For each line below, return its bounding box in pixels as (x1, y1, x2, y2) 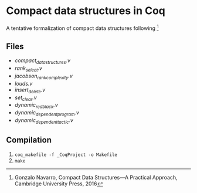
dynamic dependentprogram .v (14, 109, 79, 117)
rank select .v (14, 65, 43, 73)
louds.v (14, 80, 33, 87)
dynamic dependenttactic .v (14, 116, 73, 125)
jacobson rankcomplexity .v (14, 72, 73, 80)
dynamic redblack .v (14, 101, 59, 110)
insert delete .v (14, 86, 46, 94)
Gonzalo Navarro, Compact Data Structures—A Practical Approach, (14, 174, 178, 181)
